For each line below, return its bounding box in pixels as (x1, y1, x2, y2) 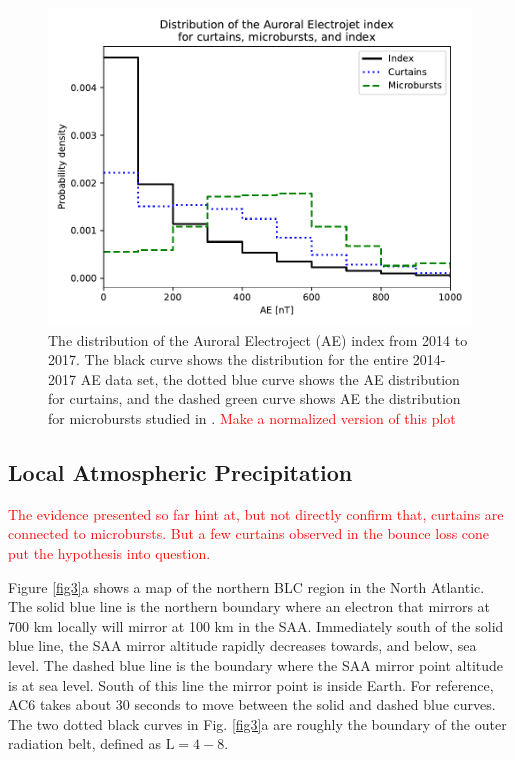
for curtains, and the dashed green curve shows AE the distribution (48, 388, 461, 409)
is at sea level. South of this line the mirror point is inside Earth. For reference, (8, 674, 494, 695)
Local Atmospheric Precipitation (8, 456, 353, 487)
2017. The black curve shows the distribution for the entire (48, 349, 409, 370)
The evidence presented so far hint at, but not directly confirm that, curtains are (8, 503, 504, 524)
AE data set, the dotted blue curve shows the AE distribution (80, 368, 460, 389)
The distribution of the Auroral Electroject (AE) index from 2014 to (48, 329, 468, 350)
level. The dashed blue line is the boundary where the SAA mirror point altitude (8, 654, 504, 675)
